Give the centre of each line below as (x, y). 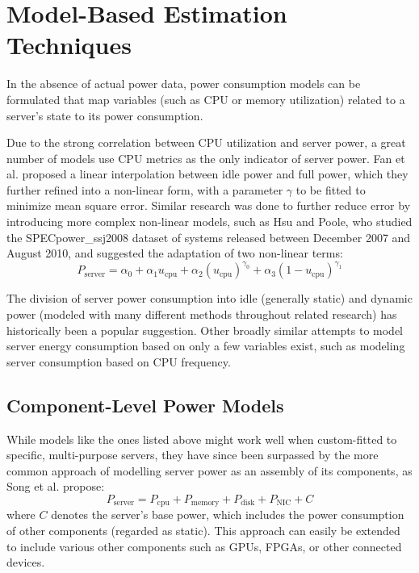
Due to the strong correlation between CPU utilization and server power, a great (206, 142)
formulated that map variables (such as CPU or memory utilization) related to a (206, 99)
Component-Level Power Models (145, 405)
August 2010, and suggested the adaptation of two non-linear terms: (175, 253)
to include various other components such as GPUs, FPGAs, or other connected (204, 546)
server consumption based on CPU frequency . (119, 361)
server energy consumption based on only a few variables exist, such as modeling (206, 346)
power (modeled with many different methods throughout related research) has (202, 314)
